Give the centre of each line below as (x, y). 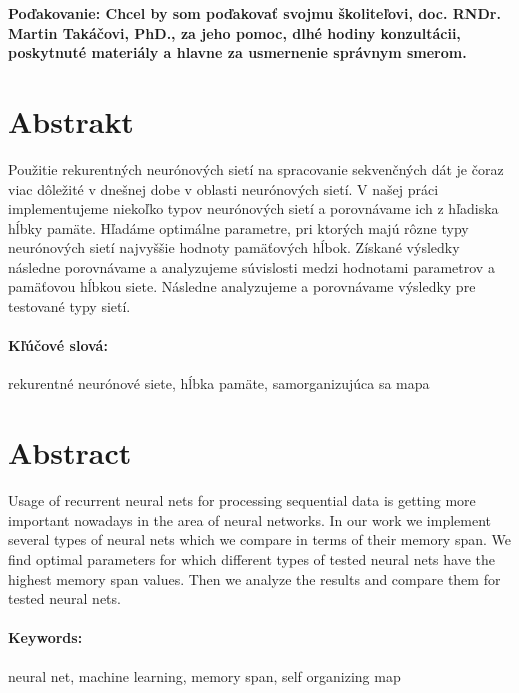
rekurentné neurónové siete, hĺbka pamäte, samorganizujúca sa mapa (219, 383)
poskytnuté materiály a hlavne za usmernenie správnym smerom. (237, 52)
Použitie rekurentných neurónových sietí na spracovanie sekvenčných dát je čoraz (256, 168)
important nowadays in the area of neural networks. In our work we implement (249, 519)
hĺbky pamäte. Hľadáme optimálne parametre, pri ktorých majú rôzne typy (238, 227)
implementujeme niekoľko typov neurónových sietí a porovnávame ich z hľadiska (253, 208)
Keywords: (45, 637)
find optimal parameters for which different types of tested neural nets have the (251, 558)
